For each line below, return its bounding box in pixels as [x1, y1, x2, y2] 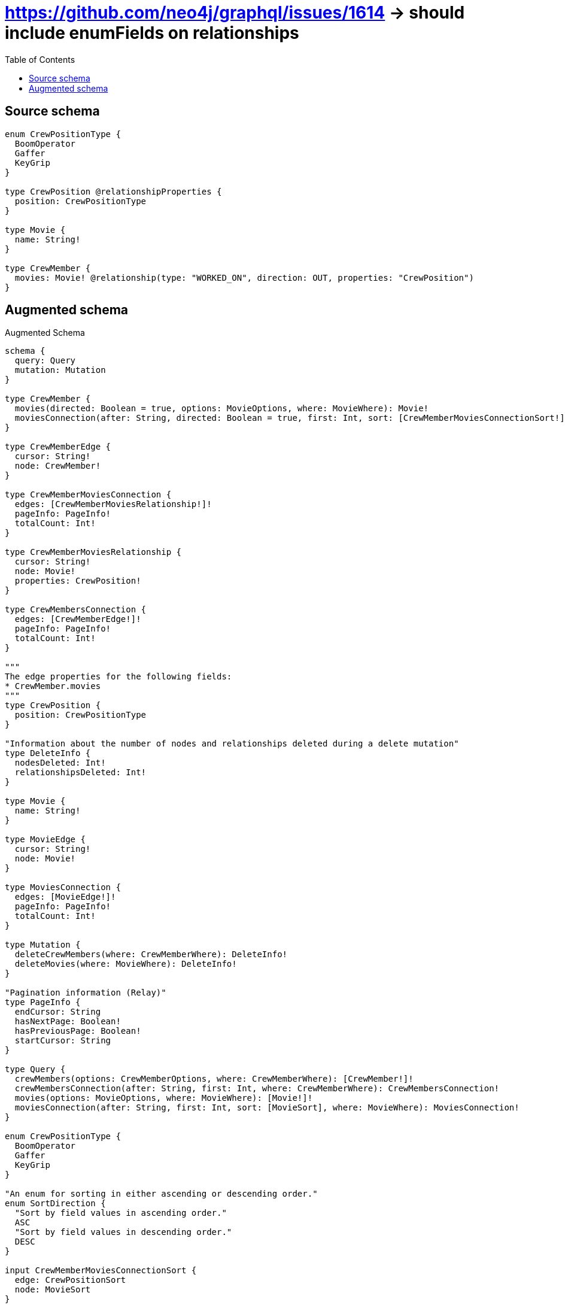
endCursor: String [14, 1007, 101, 1017]
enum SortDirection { [5, 1198, 106, 1209]
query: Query [14, 356, 76, 366]
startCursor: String [14, 1036, 111, 1046]
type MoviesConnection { [5, 882, 121, 893]
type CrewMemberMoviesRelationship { [5, 547, 182, 557]
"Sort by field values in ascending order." [14, 1208, 227, 1218]
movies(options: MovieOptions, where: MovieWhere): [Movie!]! [14, 1093, 313, 1103]
